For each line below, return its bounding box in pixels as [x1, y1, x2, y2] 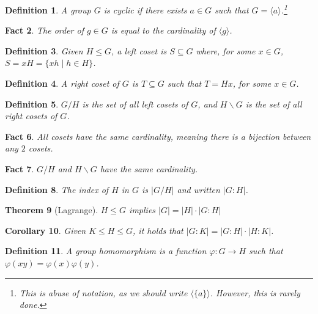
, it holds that [133, 224, 183, 236]
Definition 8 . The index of [5, 183, 109, 195]
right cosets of [5, 109, 57, 122]
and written [177, 183, 220, 195]
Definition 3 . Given [5, 44, 83, 57]
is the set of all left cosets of [82, 97, 188, 110]
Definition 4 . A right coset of [5, 77, 119, 90]
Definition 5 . [5, 97, 59, 110]
